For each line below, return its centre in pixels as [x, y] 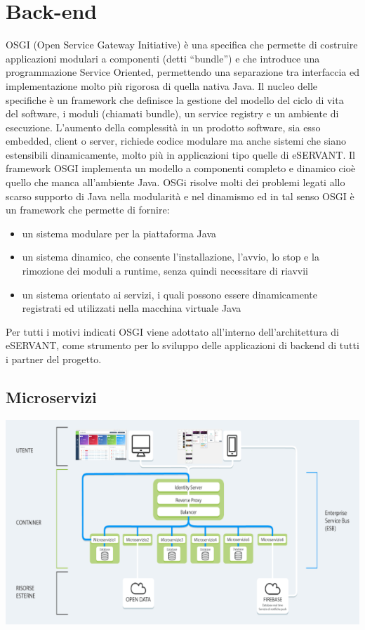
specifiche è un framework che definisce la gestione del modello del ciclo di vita [175, 99]
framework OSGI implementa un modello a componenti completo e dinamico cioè [181, 168]
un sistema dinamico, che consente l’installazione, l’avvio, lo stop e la [171, 257]
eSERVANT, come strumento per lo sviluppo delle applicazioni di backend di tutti [182, 345]
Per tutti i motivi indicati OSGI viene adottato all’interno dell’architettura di [172, 331]
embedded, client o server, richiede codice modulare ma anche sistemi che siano [176, 141]
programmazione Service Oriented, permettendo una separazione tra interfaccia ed [182, 72]
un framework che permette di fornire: [88, 210]
